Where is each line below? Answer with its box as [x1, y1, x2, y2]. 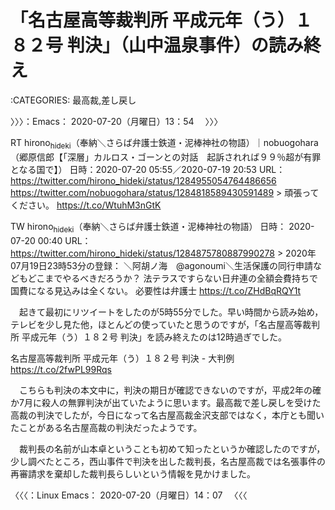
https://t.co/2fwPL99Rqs [10, 363, 112, 375]
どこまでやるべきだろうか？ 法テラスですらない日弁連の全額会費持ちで [27, 272, 319, 284]
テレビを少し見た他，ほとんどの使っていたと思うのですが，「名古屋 [10, 318, 286, 330]
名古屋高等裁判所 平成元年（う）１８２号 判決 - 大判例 [10, 352, 235, 364]
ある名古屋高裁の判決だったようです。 [44, 421, 203, 433]
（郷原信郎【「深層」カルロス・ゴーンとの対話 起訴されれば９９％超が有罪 [10, 151, 322, 163]
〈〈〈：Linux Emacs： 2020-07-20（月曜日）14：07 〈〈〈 [10, 489, 248, 501]
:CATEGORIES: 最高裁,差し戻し [10, 94, 137, 106]
